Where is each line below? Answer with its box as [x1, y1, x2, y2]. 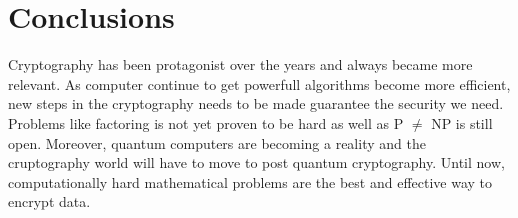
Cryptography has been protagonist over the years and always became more [8, 54, 473, 75]
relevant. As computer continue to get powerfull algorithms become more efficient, [8, 73, 511, 94]
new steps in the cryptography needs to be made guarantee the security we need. [8, 93, 504, 114]
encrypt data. [8, 191, 91, 212]
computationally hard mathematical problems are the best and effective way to [8, 171, 493, 192]
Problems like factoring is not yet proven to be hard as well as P [8, 112, 404, 133]
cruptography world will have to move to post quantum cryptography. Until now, [8, 152, 505, 173]
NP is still [431, 112, 493, 133]
